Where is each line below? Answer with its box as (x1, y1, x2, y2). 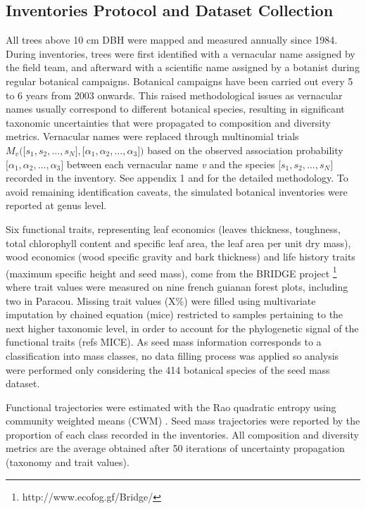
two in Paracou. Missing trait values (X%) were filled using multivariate (6, 293, 316, 308)
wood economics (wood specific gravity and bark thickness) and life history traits (6, 249, 355, 264)
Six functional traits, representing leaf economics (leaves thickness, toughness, (6, 221, 341, 236)
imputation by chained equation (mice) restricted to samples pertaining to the (6, 307, 343, 322)
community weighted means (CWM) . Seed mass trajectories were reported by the (6, 413, 360, 428)
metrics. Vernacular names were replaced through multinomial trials (6, 129, 299, 144)
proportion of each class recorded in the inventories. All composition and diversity (6, 427, 359, 441)
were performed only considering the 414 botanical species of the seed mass (6, 362, 330, 377)
